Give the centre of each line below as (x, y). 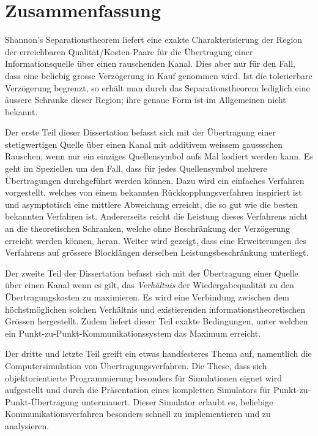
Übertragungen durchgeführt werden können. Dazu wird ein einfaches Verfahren (155, 180)
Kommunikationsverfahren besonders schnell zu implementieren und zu (138, 414)
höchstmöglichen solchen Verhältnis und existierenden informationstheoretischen (155, 309)
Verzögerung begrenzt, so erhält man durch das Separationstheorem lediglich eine (157, 87)
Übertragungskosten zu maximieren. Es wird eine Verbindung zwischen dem (147, 297)
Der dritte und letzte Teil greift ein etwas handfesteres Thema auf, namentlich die (158, 354)
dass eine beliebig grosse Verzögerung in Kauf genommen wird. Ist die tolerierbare (159, 75)
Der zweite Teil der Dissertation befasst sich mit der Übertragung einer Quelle (152, 273)
